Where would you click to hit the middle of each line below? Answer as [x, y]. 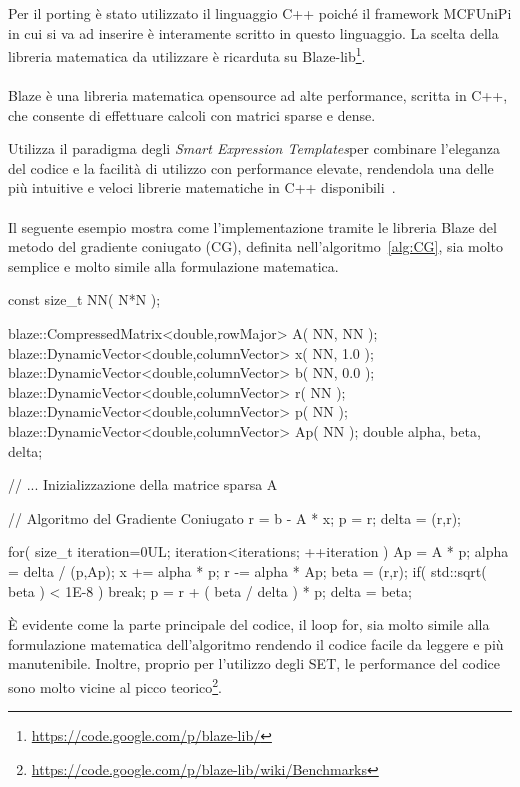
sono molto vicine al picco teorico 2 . [115, 685]
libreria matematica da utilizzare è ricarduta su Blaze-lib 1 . [187, 54]
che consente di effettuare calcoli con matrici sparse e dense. [192, 114]
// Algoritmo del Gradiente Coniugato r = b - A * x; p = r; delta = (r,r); [235, 517]
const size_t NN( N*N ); [84, 299]
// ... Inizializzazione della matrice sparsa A [143, 484]
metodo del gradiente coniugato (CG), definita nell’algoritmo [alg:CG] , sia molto [256, 246]
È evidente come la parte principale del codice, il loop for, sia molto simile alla [249, 624]
